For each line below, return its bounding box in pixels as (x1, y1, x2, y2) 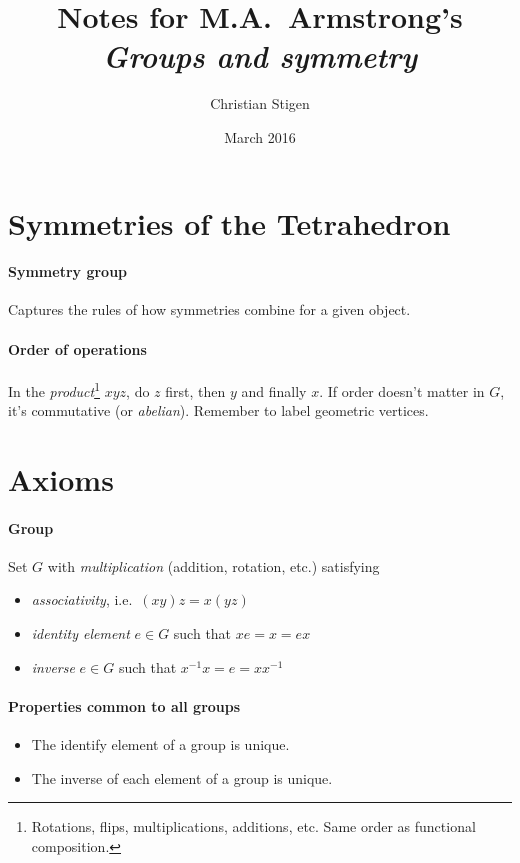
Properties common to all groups (8, 695, 241, 716)
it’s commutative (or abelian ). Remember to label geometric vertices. (8, 400, 429, 421)
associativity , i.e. (31, 589, 133, 610)
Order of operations (8, 338, 147, 359)
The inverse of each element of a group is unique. (31, 767, 333, 788)
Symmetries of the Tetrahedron (8, 202, 451, 243)
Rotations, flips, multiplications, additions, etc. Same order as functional (31, 816, 476, 837)
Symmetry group (8, 261, 128, 282)
